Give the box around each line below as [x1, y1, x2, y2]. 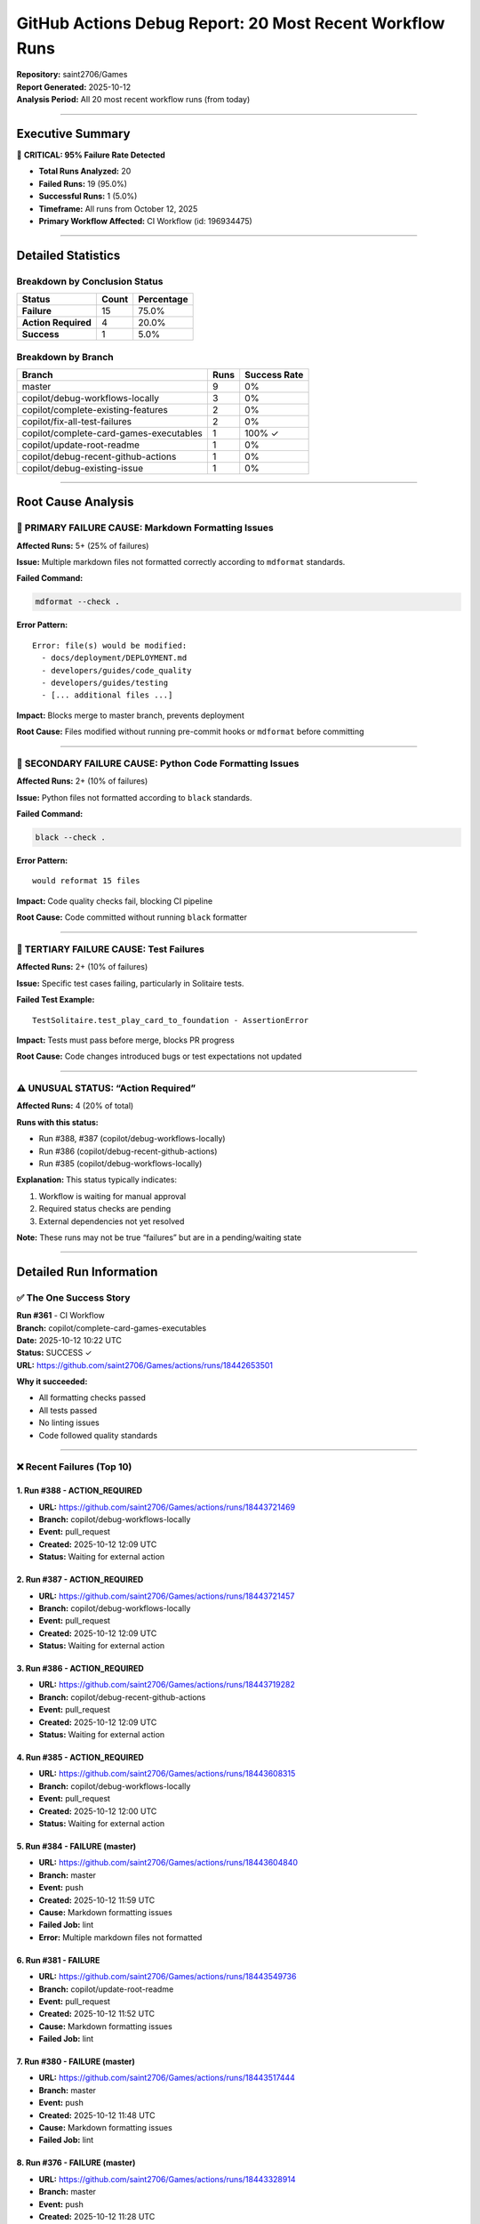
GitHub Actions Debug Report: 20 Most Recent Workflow [16, 13, 445, 33]
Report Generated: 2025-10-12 [16, 81, 132, 93]
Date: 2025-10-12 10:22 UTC [16, 1334, 122, 1345]
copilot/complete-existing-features [21, 403, 169, 415]
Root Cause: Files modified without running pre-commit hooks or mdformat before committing [16, 726, 364, 737]
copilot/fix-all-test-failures [21, 415, 132, 427]
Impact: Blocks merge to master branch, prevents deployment [16, 710, 244, 721]
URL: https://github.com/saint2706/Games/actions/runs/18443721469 [38, 1502, 296, 1512]
